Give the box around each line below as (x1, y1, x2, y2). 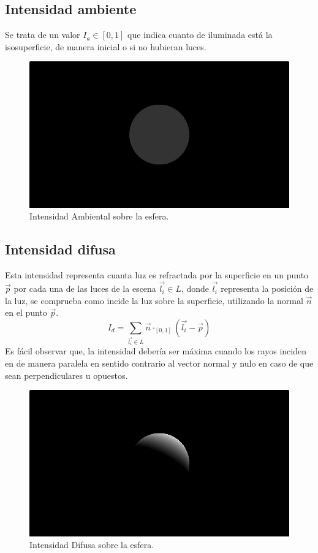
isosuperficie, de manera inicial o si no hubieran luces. (5, 40, 206, 53)
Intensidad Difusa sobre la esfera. (29, 538, 154, 551)
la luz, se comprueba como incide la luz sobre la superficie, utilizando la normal (5, 294, 303, 307)
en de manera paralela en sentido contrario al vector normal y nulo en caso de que (5, 357, 314, 369)
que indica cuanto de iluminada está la (127, 28, 273, 41)
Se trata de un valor (5, 28, 80, 41)
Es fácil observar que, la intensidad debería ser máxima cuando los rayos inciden (5, 345, 307, 357)
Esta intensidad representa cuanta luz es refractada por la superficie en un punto (5, 269, 309, 281)
